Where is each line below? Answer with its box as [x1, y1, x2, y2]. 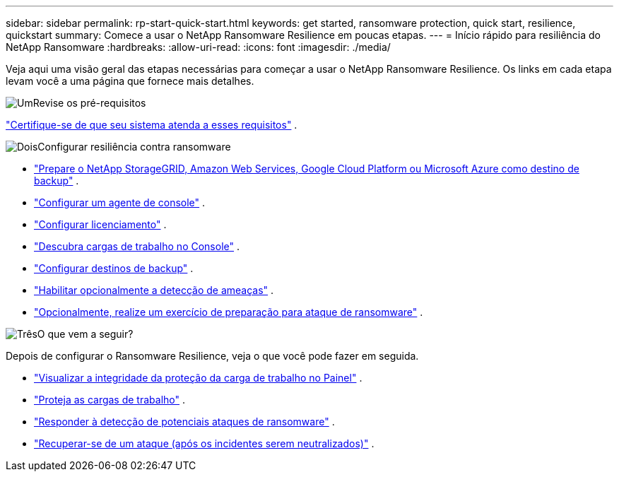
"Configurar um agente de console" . [34, 196, 206, 208]
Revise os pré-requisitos [33, 97, 146, 109]
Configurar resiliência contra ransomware [37, 141, 231, 153]
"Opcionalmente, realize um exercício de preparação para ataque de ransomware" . [34, 306, 423, 318]
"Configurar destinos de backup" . [34, 262, 194, 274]
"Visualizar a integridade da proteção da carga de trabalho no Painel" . [34, 372, 362, 384]
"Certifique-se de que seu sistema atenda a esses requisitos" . [6, 119, 297, 131]
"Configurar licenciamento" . [34, 218, 167, 230]
